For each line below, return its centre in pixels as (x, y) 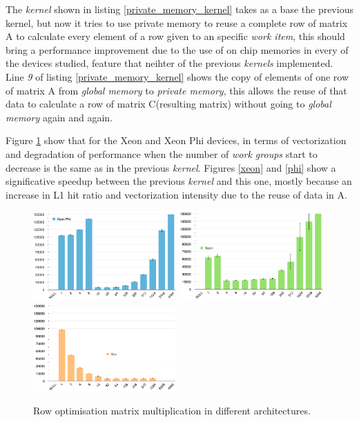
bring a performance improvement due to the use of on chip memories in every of (177, 49)
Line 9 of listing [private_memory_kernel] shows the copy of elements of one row (177, 76)
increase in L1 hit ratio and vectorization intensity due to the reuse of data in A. (176, 194)
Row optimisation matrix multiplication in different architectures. (172, 411)
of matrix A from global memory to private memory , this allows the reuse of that (176, 90)
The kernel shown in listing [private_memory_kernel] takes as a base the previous (179, 9)
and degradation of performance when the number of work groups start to (162, 153)
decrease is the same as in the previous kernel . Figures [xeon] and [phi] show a (171, 167)
